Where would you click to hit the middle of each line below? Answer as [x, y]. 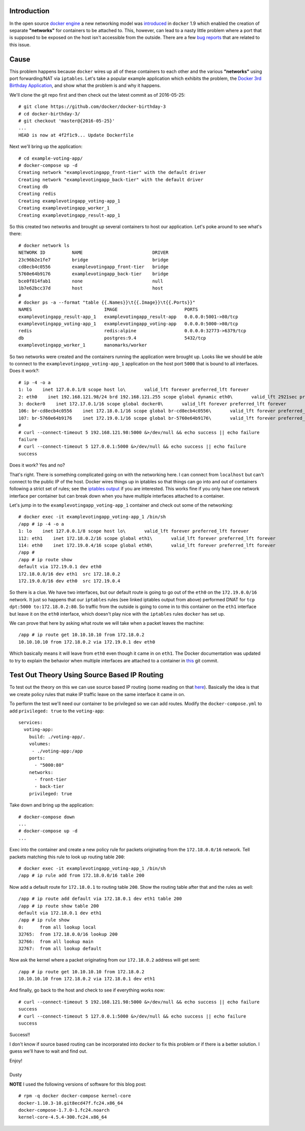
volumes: [40, 744]
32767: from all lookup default [60, 948]
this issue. [20, 45]
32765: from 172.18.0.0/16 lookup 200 [68, 934]
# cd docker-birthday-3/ [49, 114]
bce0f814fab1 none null [91, 281]
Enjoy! [16, 1060]
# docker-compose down [47, 817]
